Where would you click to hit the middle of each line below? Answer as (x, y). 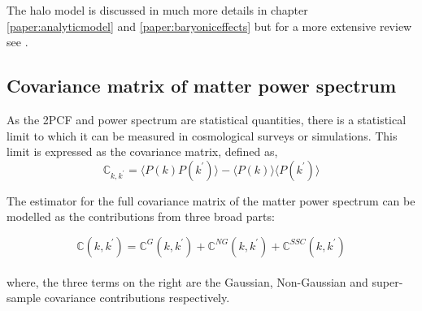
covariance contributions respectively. (137, 298)
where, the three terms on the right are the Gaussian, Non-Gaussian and (187, 281)
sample (24, 298)
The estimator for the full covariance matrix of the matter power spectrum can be (211, 200)
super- (387, 281)
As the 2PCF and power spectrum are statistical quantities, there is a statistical (207, 119)
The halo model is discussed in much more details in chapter (157, 10)
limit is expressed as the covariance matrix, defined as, (142, 151)
